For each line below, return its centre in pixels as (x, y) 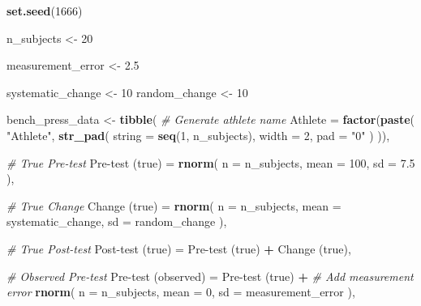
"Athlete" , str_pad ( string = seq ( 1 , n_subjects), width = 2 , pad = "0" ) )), (198, 135)
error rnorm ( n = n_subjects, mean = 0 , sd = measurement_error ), (181, 292)
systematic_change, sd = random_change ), (117, 221)
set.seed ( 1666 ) (45, 11)
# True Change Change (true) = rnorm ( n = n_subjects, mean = (174, 205)
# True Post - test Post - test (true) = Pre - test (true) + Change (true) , (179, 248)
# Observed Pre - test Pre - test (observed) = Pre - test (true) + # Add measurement (210, 276)
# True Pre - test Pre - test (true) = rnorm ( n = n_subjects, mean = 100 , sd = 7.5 (211, 162)
